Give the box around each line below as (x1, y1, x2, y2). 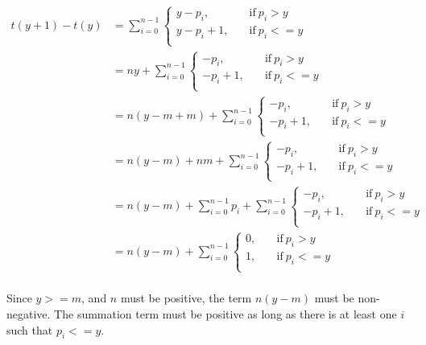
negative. (6, 305, 51, 322)
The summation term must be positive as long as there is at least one (54, 305, 397, 322)
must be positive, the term (120, 290, 252, 306)
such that (6, 321, 53, 338)
